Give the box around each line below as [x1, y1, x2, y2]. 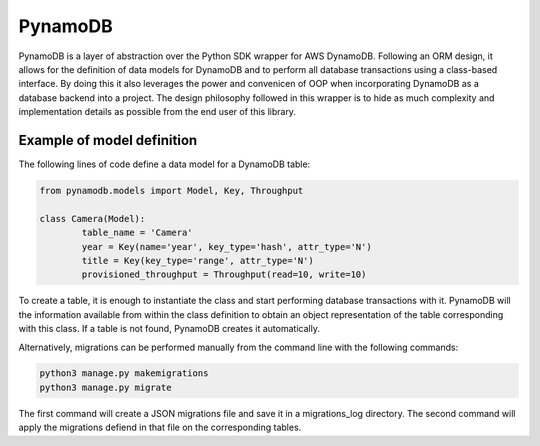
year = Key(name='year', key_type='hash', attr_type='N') [81, 241, 372, 252]
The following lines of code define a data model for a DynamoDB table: [18, 158, 311, 170]
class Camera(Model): [39, 213, 146, 224]
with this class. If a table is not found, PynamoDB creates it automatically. [18, 323, 320, 335]
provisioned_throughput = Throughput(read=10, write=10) [81, 269, 367, 280]
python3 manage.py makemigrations [39, 368, 209, 379]
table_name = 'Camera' [81, 227, 194, 239]
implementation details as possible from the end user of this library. [18, 106, 297, 118]
